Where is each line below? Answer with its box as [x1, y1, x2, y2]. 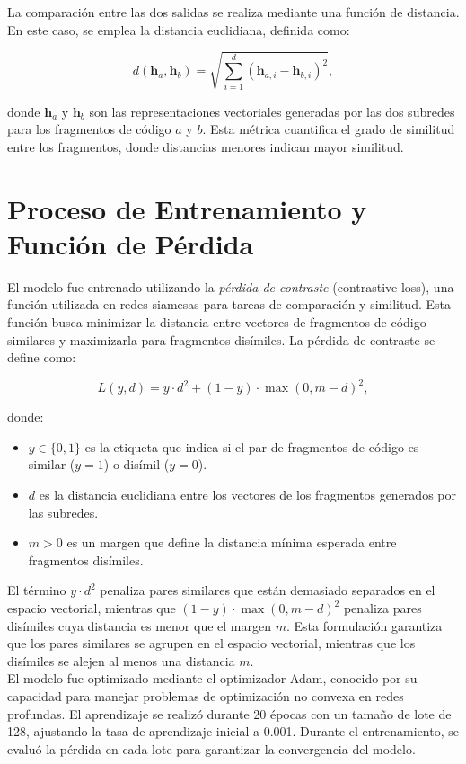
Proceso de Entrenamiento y [7, 190, 367, 227]
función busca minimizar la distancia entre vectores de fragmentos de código [7, 313, 426, 332]
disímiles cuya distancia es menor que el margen [7, 616, 271, 635]
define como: [7, 348, 76, 367]
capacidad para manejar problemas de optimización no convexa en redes [7, 687, 404, 706]
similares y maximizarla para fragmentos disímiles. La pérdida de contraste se [7, 330, 435, 349]
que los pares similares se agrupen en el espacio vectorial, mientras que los [7, 634, 416, 653]
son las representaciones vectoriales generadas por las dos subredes [89, 102, 455, 120]
